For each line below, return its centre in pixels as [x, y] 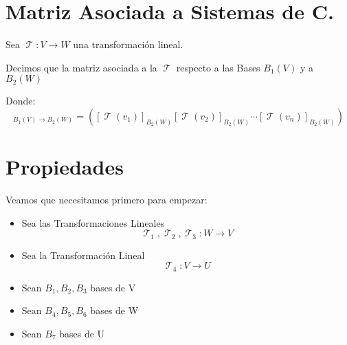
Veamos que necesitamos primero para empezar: [107, 200]
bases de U [82, 333]
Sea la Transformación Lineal [83, 255]
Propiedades [65, 167]
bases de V [113, 287]
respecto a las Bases [218, 67]
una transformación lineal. [128, 44]
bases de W [114, 310]
